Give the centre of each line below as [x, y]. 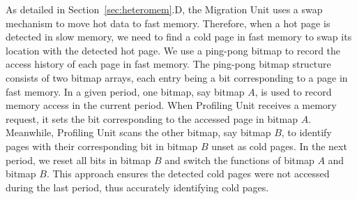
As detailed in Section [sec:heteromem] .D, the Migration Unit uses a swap [164, 9]
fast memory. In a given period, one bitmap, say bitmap [125, 91]
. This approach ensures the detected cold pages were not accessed [188, 174]
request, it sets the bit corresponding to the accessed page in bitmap [152, 118]
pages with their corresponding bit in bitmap [102, 146]
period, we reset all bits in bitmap [78, 160]
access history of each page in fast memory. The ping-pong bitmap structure [168, 64]
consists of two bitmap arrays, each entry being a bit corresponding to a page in [177, 77]
